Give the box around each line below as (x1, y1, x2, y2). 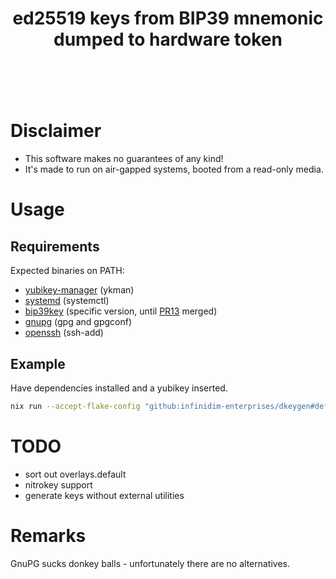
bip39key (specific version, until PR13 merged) (24, 305, 218, 317)
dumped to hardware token (53, 28, 283, 51)
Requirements (10, 238, 100, 255)
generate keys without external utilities (24, 489, 185, 501)
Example (10, 355, 66, 372)
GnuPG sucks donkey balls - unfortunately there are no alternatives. (10, 557, 291, 569)
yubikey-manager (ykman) (24, 284, 135, 296)
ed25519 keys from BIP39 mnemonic (12, 7, 324, 30)
